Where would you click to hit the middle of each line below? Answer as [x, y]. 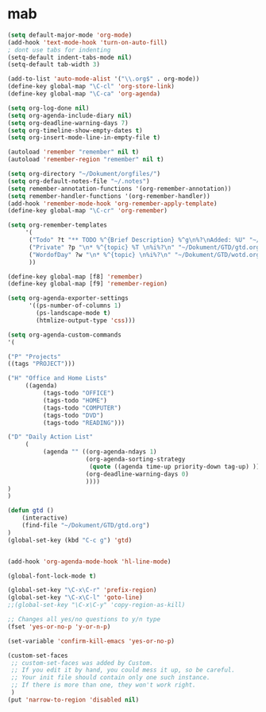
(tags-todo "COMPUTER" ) [82, 408]
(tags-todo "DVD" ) [73, 415]
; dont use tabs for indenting [59, 50]
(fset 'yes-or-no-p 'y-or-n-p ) [59, 626]
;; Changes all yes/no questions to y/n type [84, 620]
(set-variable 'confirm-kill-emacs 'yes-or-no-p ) [91, 641]
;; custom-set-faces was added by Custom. [82, 663]
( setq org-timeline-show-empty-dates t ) [75, 130]
